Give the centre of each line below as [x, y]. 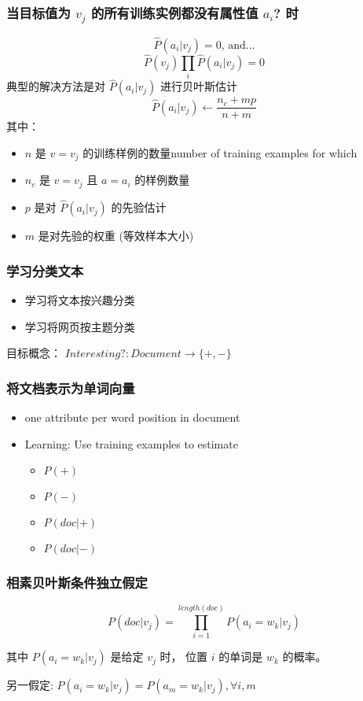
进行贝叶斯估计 [198, 86]
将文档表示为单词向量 [71, 387]
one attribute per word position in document [132, 417]
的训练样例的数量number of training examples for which [220, 152]
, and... [238, 45]
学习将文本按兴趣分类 [80, 299]
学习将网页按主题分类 [80, 326]
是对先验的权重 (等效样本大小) [116, 236]
